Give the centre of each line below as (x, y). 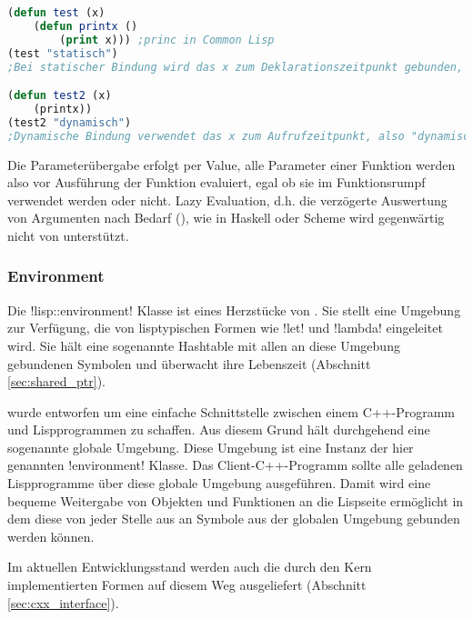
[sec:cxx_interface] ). (63, 602)
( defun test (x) (56, 13)
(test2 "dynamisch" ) (70, 122)
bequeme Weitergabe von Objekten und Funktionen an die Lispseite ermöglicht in (236, 500)
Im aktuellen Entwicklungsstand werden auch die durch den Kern (190, 567)
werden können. (51, 536)
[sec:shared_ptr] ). (56, 381)
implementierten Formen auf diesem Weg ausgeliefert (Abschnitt (187, 585)
